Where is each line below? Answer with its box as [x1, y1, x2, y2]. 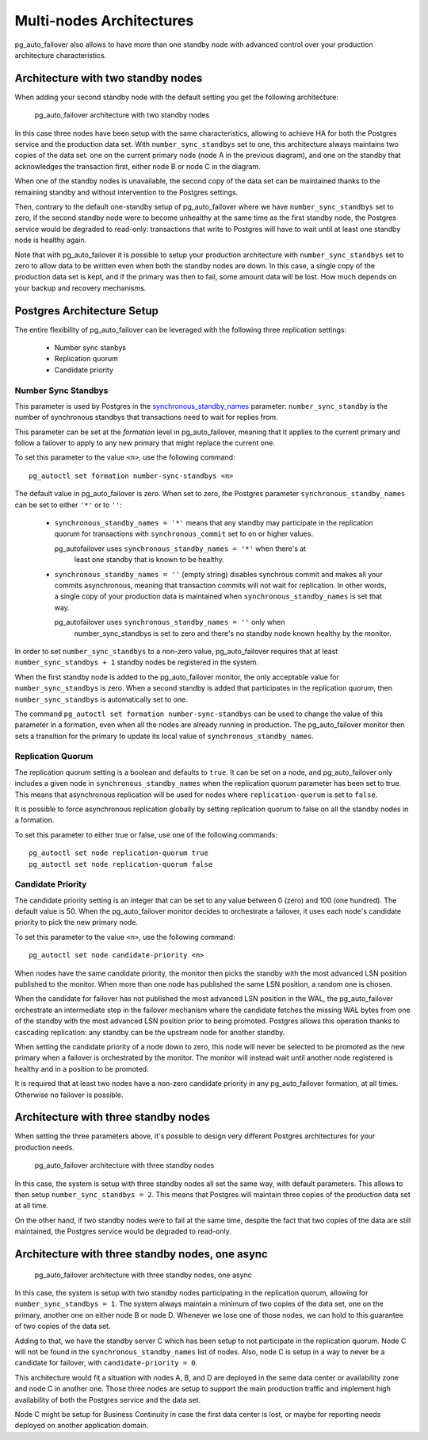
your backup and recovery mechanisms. [14, 283, 147, 293]
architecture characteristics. [14, 50, 107, 60]
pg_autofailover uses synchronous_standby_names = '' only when [54, 618, 285, 627]
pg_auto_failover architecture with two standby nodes [34, 110, 210, 120]
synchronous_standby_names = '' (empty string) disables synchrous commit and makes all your [54, 569, 384, 579]
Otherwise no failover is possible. [14, 1090, 124, 1099]
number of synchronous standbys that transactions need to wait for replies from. [14, 413, 278, 422]
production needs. [14, 1142, 75, 1152]
